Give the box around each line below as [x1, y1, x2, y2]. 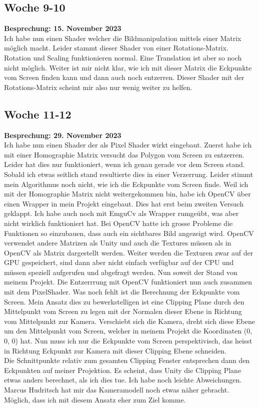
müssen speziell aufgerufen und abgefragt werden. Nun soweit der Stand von [4, 266, 237, 277]
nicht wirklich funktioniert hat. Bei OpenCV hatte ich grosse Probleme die [4, 217, 233, 228]
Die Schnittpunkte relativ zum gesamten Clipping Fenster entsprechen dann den [4, 355, 250, 365]
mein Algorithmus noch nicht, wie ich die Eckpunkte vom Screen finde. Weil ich [4, 178, 248, 189]
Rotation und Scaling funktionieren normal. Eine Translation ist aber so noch [4, 52, 242, 62]
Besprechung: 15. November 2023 [4, 23, 121, 33]
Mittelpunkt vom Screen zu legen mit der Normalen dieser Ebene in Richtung [4, 306, 242, 316]
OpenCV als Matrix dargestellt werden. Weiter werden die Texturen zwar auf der [4, 247, 253, 257]
